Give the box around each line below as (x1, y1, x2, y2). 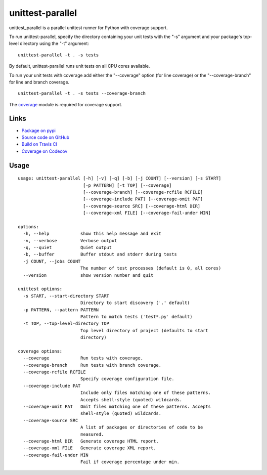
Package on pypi (21, 128, 56, 133)
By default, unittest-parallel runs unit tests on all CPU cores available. (9, 63, 150, 69)
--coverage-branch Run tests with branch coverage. (23, 362, 162, 368)
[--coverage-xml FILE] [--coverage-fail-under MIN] (83, 210, 211, 216)
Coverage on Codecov (21, 148, 68, 154)
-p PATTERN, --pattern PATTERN (23, 307, 99, 312)
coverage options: (18, 348, 63, 354)
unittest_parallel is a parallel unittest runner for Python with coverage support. (9, 25, 168, 31)
